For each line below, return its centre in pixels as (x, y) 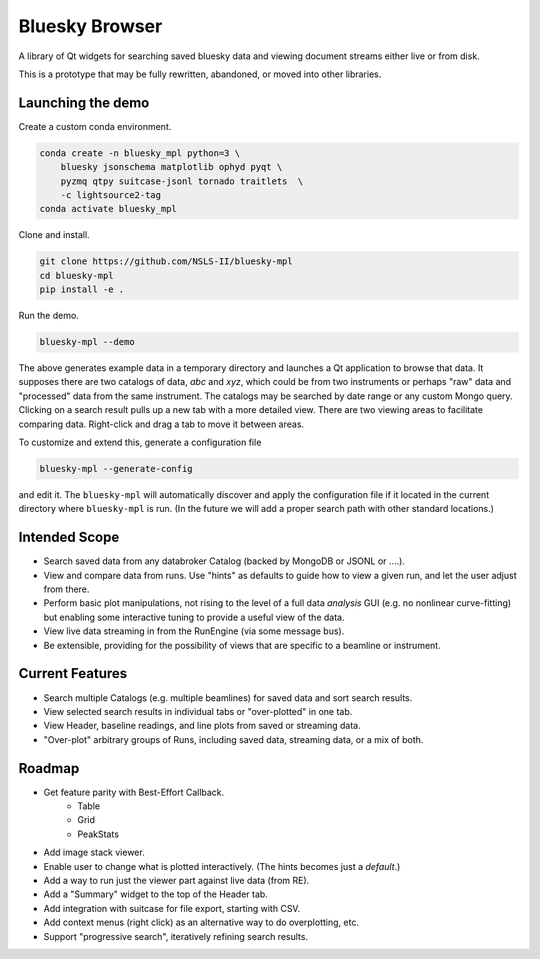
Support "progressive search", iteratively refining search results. (176, 936)
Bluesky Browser (90, 26)
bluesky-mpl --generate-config (116, 469)
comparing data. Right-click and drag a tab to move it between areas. (161, 424)
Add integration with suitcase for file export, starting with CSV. (172, 908)
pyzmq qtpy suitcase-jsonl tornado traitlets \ (182, 181)
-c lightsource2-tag (111, 195)
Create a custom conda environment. (95, 126)
